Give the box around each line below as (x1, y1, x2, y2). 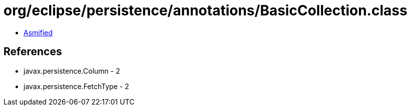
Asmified (24, 28, 53, 37)
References (4, 45, 62, 58)
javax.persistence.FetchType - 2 (24, 82, 129, 91)
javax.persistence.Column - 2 (24, 66, 120, 75)
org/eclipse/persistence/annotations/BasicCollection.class (4, 2, 407, 19)
